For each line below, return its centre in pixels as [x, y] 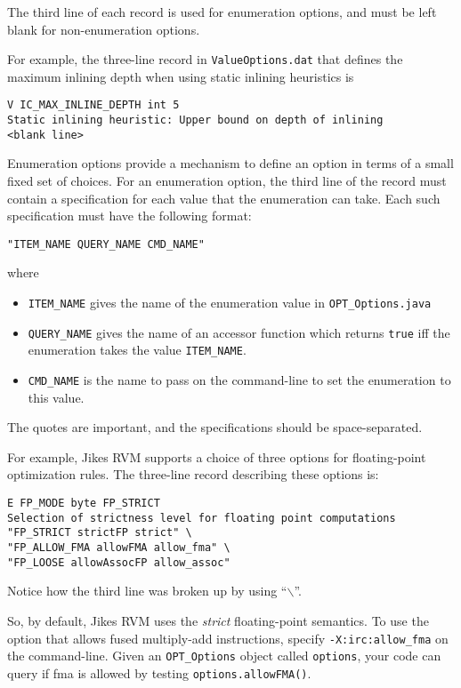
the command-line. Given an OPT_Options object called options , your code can [224, 656]
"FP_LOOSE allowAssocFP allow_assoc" [119, 562]
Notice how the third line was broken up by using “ [147, 591]
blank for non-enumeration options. [104, 29]
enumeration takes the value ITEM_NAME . [137, 350]
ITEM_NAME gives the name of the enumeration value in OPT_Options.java [230, 303]
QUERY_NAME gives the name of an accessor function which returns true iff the [239, 332]
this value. [56, 397]
